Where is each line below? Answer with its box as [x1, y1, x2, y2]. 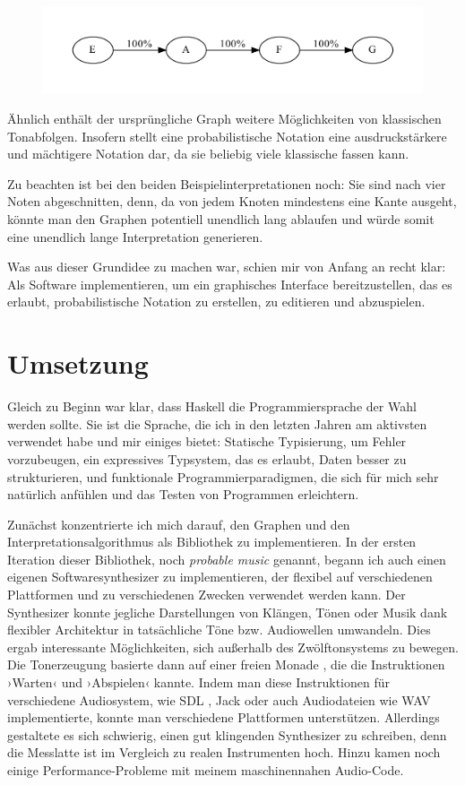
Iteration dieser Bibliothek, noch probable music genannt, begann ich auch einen [7, 549, 446, 568]
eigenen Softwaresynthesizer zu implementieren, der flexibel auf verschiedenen [7, 567, 433, 586]
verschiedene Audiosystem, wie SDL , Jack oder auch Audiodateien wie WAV [7, 690, 431, 709]
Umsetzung [7, 345, 149, 382]
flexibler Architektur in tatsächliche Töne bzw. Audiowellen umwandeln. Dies [7, 620, 431, 639]
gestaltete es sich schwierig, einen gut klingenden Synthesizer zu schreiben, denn [7, 725, 447, 744]
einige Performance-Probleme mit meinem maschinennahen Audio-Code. [7, 761, 404, 779]
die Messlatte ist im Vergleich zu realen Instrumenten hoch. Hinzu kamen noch [7, 743, 441, 762]
